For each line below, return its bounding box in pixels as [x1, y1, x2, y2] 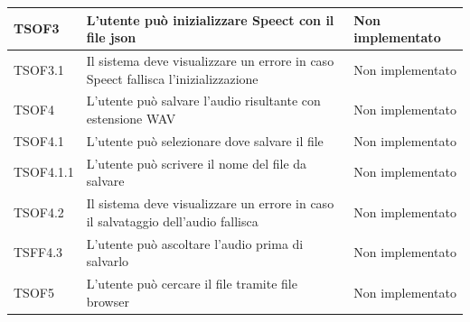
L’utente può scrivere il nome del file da [86, 153, 307, 172]
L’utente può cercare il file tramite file [86, 273, 297, 292]
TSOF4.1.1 [14, 162, 74, 181]
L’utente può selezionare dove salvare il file [86, 131, 324, 150]
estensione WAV [86, 108, 176, 127]
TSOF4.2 [14, 202, 64, 221]
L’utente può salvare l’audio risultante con [86, 91, 321, 110]
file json [86, 28, 136, 47]
